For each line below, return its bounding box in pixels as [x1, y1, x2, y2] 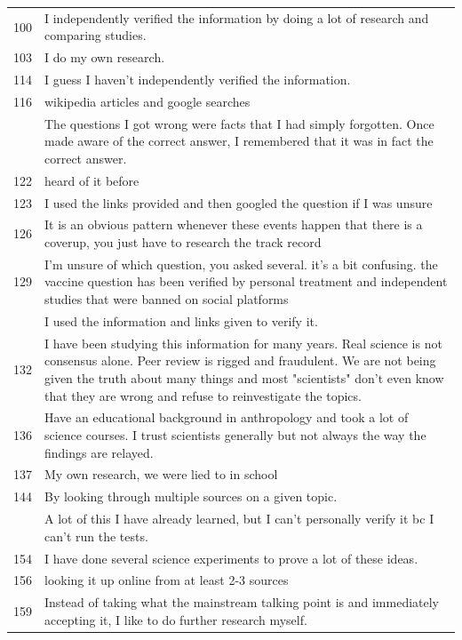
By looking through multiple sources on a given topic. [44, 487, 338, 506]
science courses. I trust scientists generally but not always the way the [44, 425, 426, 444]
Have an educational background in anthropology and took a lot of [44, 408, 409, 427]
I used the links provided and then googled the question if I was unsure [44, 193, 433, 212]
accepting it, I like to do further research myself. [44, 610, 307, 628]
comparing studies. [44, 26, 147, 44]
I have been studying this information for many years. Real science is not [44, 333, 442, 352]
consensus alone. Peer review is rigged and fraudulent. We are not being [44, 351, 436, 370]
